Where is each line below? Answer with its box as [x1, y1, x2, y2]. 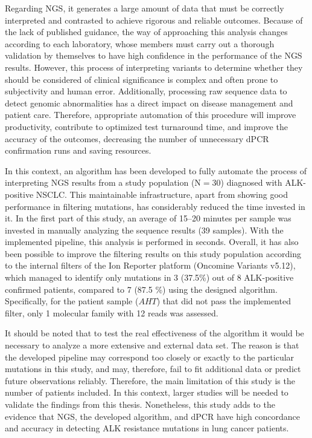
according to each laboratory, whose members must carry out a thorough [5, 37, 275, 50]
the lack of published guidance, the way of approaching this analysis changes [5, 25, 288, 38]
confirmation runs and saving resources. [5, 144, 151, 157]
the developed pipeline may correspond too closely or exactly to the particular [5, 350, 294, 363]
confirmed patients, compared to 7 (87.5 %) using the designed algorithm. [5, 283, 278, 295]
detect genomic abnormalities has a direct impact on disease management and [5, 96, 293, 109]
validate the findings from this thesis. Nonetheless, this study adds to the [5, 398, 275, 410]
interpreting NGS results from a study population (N [5, 176, 201, 189]
